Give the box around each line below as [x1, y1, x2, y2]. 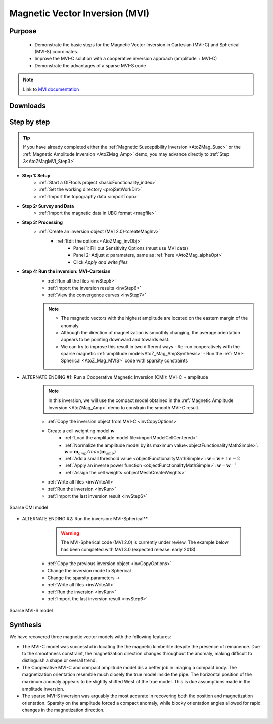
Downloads [9, 102, 46, 110]
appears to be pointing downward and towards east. [61, 337, 170, 343]
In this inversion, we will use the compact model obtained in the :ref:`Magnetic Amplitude [48, 397, 234, 404]
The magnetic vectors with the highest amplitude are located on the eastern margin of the [61, 315, 248, 321]
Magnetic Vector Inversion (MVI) [9, 8, 150, 19]
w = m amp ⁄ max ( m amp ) [64, 449, 116, 456]
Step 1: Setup [22, 172, 51, 178]
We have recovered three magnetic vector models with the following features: [9, 634, 171, 640]
